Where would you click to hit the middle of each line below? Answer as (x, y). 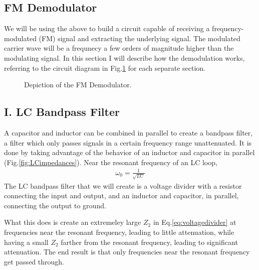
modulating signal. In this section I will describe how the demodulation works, (124, 57)
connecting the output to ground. (55, 205)
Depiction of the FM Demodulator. (78, 85)
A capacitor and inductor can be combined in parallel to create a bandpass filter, (128, 132)
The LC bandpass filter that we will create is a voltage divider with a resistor (123, 185)
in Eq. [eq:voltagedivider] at (195, 222)
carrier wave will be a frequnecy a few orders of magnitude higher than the (119, 48)
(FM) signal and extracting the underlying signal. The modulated (140, 38)
